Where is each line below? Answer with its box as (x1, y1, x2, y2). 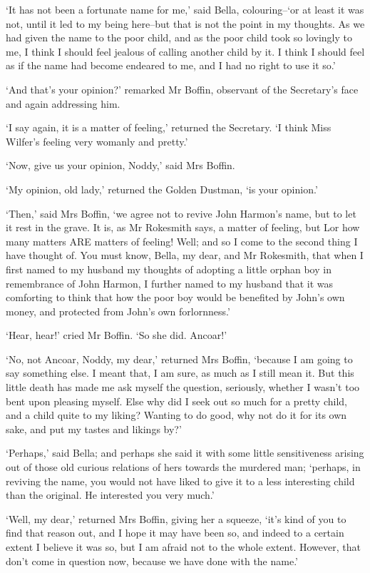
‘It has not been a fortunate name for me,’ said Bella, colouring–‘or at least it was (6, 2, 364, 16)
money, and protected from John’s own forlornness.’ (6, 303, 230, 318)
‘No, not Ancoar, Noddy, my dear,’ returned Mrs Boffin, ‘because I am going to (6, 351, 353, 366)
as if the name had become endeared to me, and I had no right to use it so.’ (6, 58, 336, 73)
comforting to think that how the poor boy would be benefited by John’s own (6, 290, 345, 305)
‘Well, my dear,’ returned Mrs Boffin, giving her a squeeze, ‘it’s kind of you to (6, 511, 346, 526)
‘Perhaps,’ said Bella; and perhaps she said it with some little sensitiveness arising (6, 445, 364, 460)
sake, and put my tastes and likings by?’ (6, 421, 182, 436)
